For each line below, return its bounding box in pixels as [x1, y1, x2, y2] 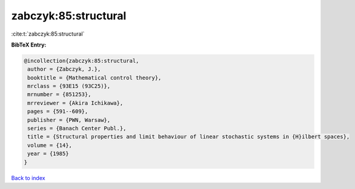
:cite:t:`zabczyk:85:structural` [11, 30, 85, 37]
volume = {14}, [27, 142, 73, 149]
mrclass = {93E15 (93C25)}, [27, 83, 111, 90]
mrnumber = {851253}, [27, 91, 91, 98]
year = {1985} [27, 150, 69, 157]
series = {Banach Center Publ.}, [27, 125, 127, 132]
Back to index [11, 174, 45, 181]
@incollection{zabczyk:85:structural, [24, 57, 139, 64]
